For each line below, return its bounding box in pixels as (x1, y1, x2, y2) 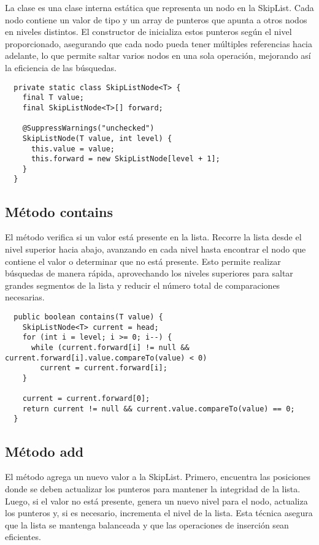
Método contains (5, 202, 113, 221)
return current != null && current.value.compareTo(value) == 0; (22, 404, 295, 413)
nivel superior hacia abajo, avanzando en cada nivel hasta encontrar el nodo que (5, 242, 306, 255)
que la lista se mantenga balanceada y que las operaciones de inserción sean (5, 518, 289, 531)
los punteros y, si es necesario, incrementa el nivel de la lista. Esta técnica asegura (5, 506, 313, 519)
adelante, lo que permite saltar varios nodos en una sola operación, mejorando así (5, 49, 311, 62)
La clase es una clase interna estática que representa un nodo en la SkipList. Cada (5, 1, 314, 13)
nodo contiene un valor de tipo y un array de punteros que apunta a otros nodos (5, 13, 307, 26)
